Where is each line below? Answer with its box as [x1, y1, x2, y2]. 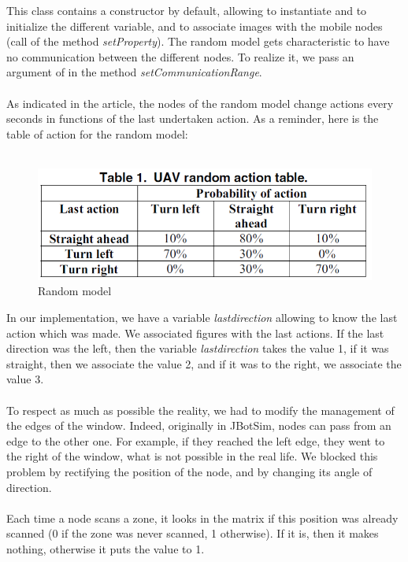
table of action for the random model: [6, 125, 188, 142]
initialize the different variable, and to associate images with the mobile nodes [6, 17, 383, 34]
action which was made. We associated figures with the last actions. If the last [6, 324, 384, 341]
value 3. [6, 371, 44, 387]
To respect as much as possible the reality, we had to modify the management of [6, 401, 395, 418]
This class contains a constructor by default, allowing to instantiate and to [6, 2, 367, 18]
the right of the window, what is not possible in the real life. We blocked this [6, 448, 378, 464]
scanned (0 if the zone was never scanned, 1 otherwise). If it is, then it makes [6, 525, 379, 542]
